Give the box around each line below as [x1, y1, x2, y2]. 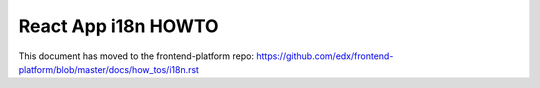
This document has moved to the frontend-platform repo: [18, 50, 255, 62]
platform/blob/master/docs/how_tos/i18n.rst [18, 63, 200, 75]
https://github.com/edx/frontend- [256, 50, 394, 62]
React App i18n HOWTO [18, 15, 219, 37]
